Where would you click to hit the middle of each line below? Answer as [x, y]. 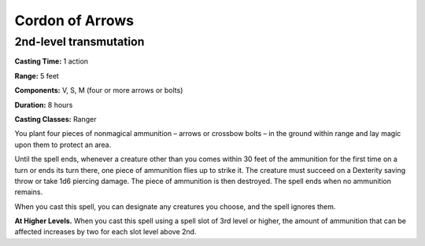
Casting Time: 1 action [52, 61]
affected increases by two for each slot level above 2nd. [105, 232]
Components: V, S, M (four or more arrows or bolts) [99, 90]
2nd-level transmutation [79, 42]
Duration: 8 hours [44, 105]
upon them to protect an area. [63, 145]
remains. [29, 192]
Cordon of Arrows [74, 20]
